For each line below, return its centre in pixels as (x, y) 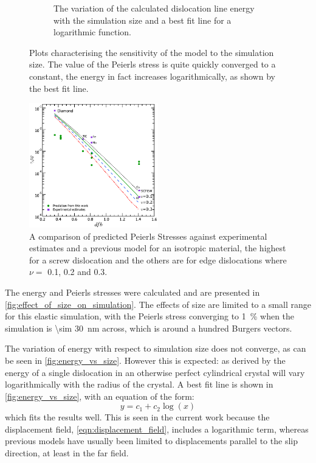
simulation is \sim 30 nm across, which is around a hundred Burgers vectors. (149, 328)
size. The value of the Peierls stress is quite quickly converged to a (153, 64)
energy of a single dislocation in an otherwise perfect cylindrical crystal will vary (155, 372)
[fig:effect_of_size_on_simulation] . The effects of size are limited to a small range (158, 304)
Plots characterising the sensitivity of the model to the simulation (152, 52)
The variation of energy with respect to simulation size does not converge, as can (156, 348)
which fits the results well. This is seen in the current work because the (137, 417)
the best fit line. (59, 88)
